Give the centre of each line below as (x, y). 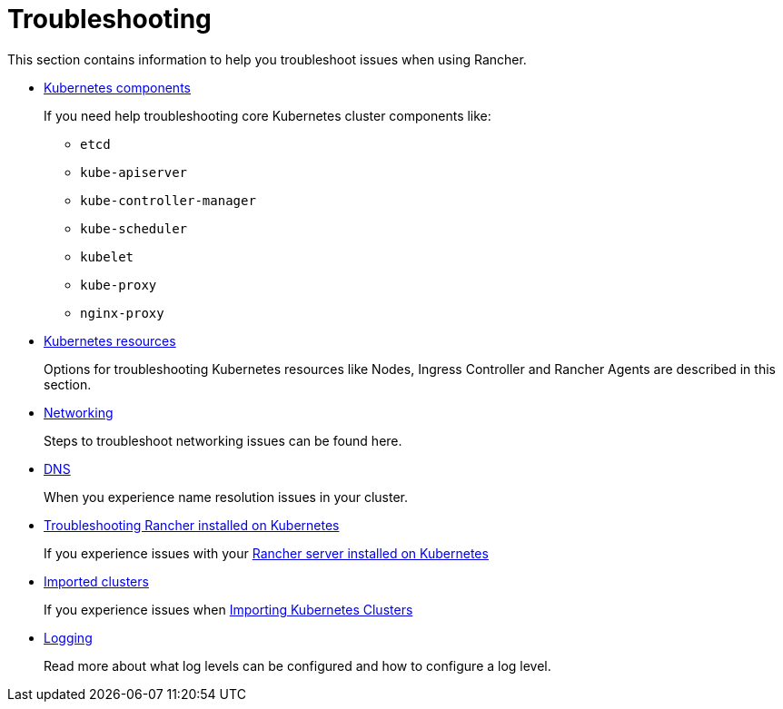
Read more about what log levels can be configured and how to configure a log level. (297, 665)
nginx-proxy (122, 313)
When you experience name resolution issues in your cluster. (226, 497)
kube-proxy (119, 285)
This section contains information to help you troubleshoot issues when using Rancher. (267, 59)
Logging (68, 637)
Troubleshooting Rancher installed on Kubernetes (192, 525)
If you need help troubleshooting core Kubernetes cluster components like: (268, 115)
